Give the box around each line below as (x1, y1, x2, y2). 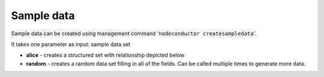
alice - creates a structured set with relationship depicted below (26, 51, 185, 59)
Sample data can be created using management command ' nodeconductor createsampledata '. (11, 30, 257, 37)
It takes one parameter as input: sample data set (11, 41, 131, 48)
